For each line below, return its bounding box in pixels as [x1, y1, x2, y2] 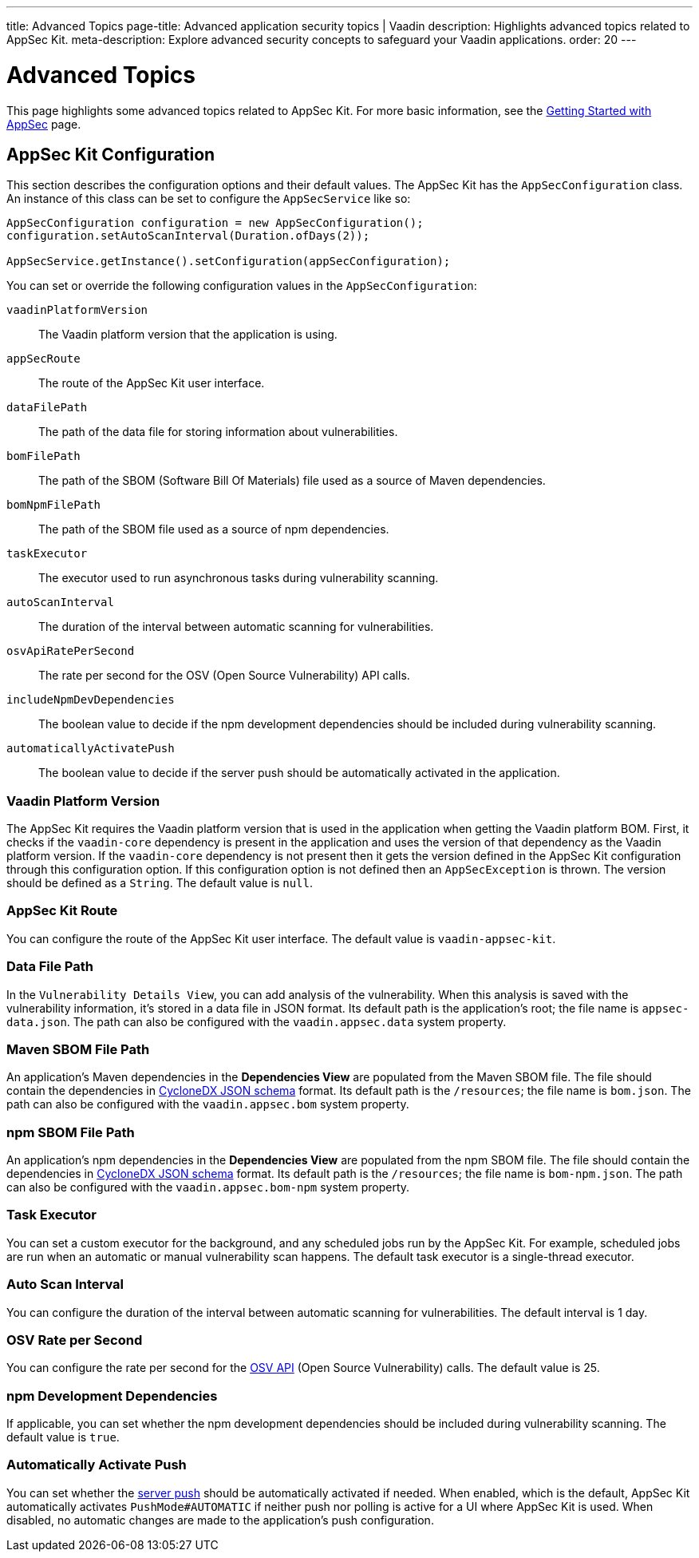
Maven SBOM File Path [6, 1041, 150, 1057]
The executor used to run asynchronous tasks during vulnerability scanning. [38, 571, 439, 585]
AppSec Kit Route [6, 902, 118, 919]
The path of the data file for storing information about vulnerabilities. [38, 425, 398, 439]
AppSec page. [6, 117, 81, 131]
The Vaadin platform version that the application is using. [38, 327, 338, 342]
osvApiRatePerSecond [6, 644, 135, 658]
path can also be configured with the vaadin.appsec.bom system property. [6, 1097, 409, 1112]
